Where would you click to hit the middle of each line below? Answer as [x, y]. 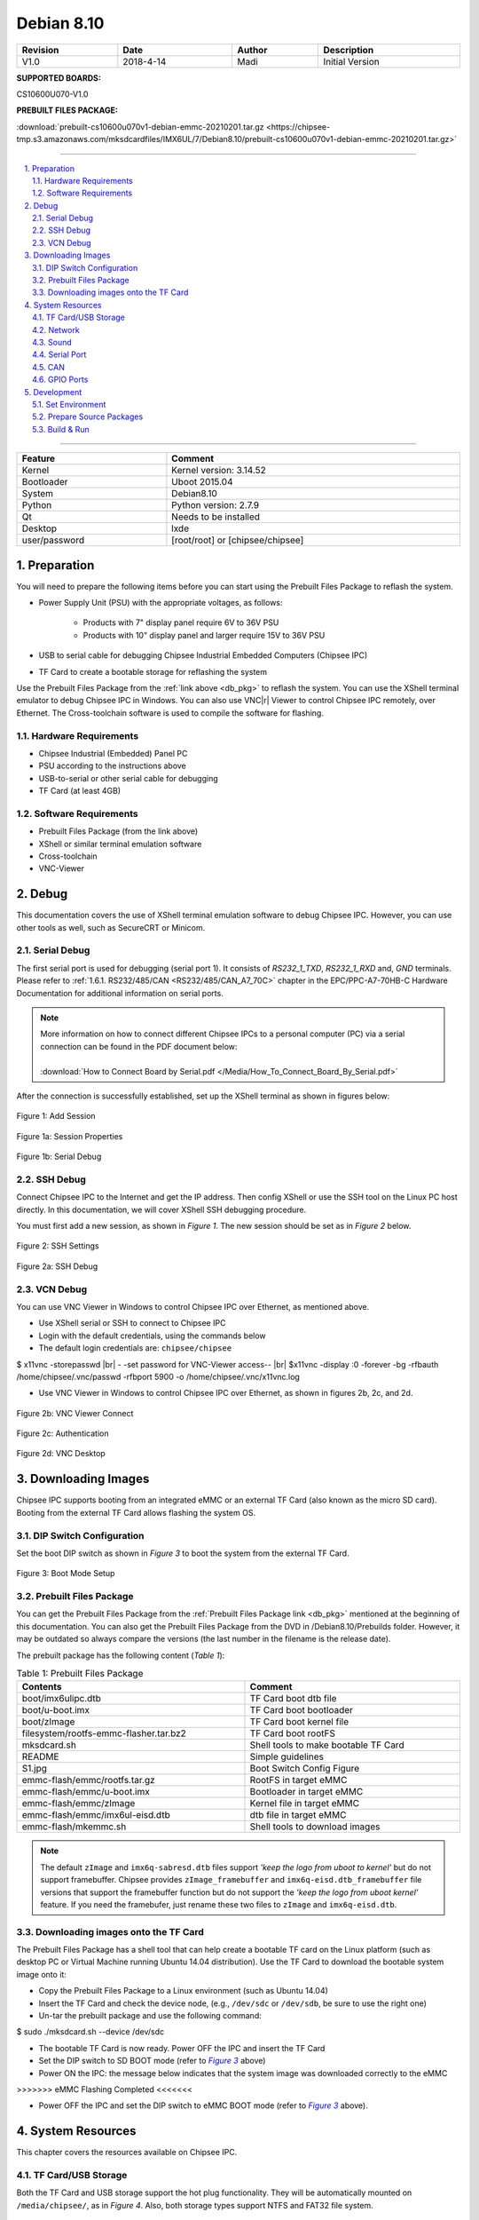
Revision [40, 50]
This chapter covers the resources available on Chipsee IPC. [127, 2153]
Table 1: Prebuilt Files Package [80, 1674]
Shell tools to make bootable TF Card [327, 1745]
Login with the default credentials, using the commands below [152, 1336]
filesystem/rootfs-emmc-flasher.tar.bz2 [104, 1733]
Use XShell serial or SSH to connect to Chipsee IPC [132, 1323]
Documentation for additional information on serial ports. [120, 993]
